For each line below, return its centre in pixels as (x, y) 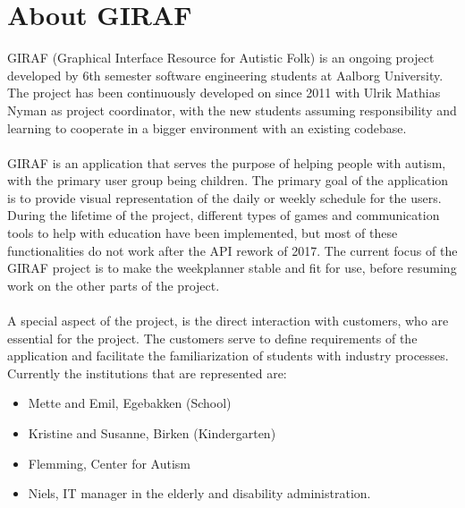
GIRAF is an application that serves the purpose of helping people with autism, (227, 162)
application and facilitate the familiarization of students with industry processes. (228, 356)
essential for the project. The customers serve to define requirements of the (212, 338)
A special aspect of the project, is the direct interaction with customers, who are (228, 321)
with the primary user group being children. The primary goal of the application (228, 180)
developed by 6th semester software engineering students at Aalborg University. (225, 75)
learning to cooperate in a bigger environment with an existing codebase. (207, 127)
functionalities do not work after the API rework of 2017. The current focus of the (232, 250)
